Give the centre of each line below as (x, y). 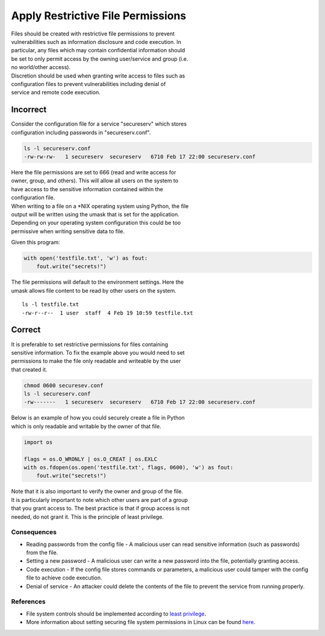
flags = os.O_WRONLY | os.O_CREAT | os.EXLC (91, 459)
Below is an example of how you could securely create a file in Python (98, 418)
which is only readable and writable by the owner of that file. (86, 426)
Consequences (34, 532)
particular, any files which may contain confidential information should (98, 50)
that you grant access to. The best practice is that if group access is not (100, 509)
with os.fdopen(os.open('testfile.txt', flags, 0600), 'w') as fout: (128, 467)
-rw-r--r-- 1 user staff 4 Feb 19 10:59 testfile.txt (108, 313)
